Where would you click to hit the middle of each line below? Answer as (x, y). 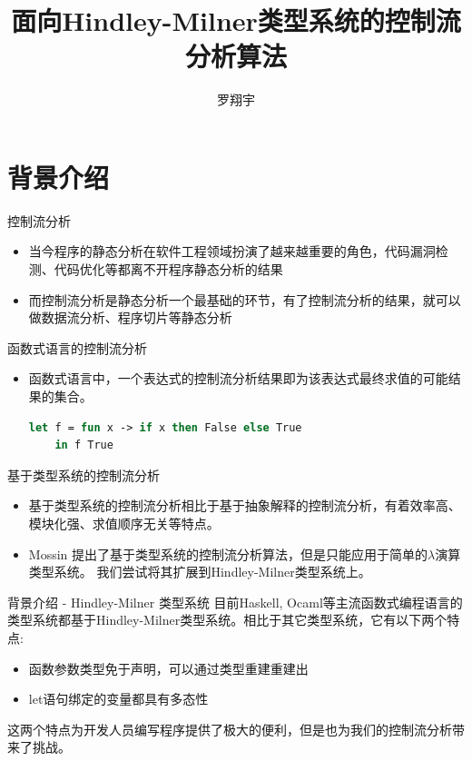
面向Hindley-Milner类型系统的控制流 (236, 20)
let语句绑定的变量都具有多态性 (118, 699)
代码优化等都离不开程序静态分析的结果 (168, 269)
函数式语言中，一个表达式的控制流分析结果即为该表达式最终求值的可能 (238, 378)
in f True (84, 445)
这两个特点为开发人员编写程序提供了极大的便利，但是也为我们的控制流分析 (230, 729)
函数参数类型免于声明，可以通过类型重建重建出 (168, 668)
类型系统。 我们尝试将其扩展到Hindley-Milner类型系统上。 (200, 572)
